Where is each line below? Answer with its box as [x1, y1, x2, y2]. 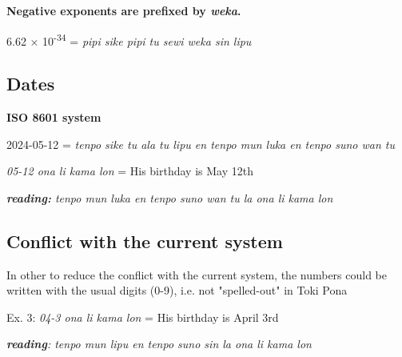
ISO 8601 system [6, 109, 101, 126]
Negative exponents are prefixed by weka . [6, 2, 241, 18]
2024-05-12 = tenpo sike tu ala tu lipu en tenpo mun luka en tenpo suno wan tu [6, 135, 395, 152]
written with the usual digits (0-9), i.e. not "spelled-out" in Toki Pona [6, 282, 348, 299]
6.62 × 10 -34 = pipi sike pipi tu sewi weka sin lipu [6, 30, 252, 49]
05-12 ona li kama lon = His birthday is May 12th [6, 162, 253, 179]
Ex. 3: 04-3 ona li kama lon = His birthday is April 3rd [6, 308, 279, 325]
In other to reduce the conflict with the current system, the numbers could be [6, 266, 388, 283]
